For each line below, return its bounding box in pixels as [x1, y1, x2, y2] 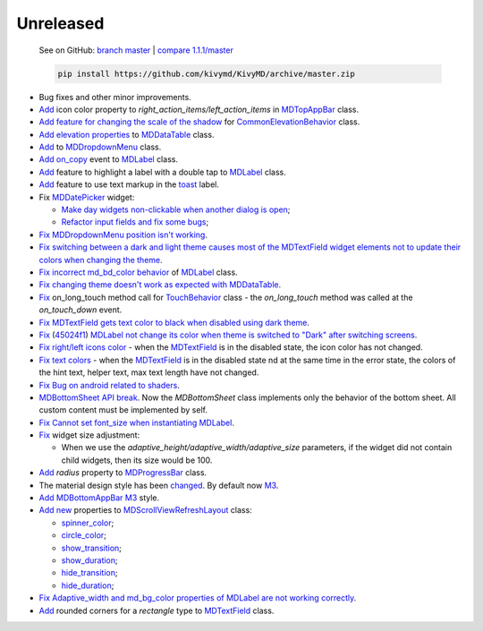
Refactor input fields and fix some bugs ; [61, 217, 209, 227]
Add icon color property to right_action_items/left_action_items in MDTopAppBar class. [38, 104, 360, 115]
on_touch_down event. [38, 304, 123, 315]
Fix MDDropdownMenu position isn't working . [38, 229, 208, 240]
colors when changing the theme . [38, 254, 163, 265]
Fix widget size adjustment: [38, 430, 140, 440]
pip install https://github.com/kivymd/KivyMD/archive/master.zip [57, 68, 355, 79]
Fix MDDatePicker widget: [38, 192, 135, 202]
